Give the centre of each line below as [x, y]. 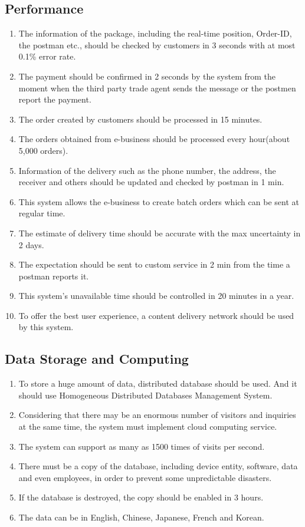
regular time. [42, 213]
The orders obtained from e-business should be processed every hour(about [154, 139]
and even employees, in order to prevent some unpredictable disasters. [145, 477]
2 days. [31, 244]
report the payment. [55, 99]
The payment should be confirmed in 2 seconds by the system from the [147, 76]
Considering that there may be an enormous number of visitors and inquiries [157, 415]
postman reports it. [54, 276]
